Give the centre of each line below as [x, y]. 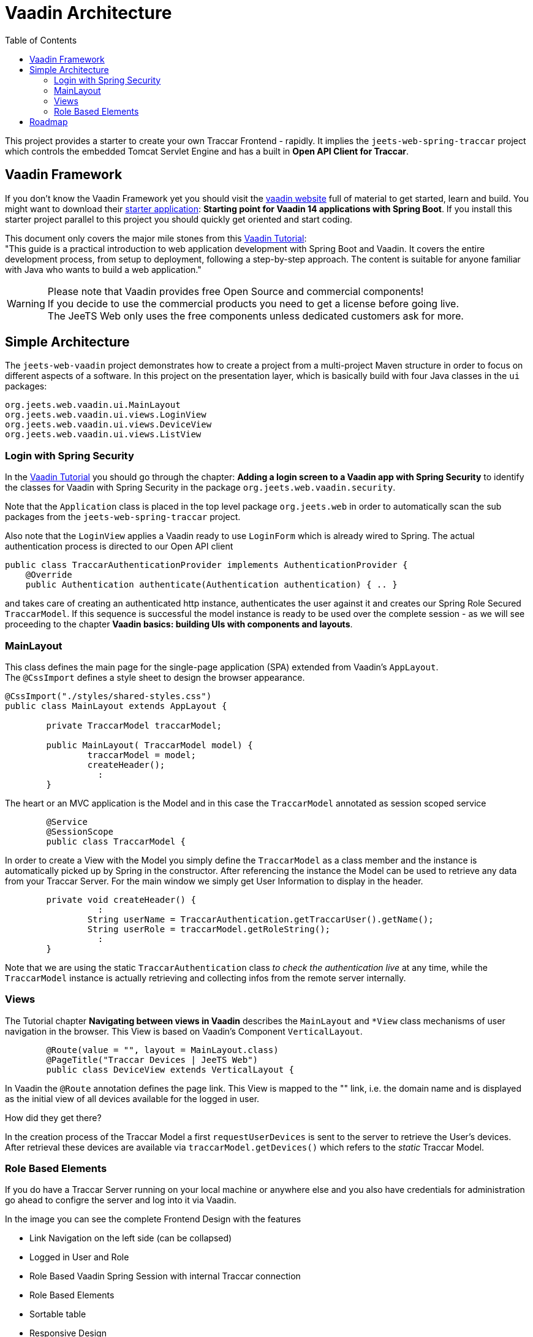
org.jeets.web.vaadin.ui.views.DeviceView [108, 425]
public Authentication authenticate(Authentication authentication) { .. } [211, 585]
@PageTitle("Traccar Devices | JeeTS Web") [152, 1059]
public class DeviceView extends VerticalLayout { [170, 1069]
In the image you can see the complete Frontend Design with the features [153, 1219]
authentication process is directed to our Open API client [119, 546]
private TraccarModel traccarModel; [134, 725]
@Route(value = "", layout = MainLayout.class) [162, 1050]
